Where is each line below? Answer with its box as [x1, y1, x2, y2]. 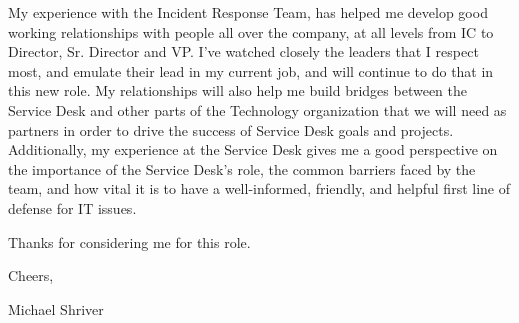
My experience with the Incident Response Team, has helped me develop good [8, 2, 488, 22]
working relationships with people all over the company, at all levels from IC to [8, 21, 494, 42]
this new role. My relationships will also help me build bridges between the [8, 80, 468, 101]
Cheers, [8, 265, 54, 286]
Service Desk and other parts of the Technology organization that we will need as [8, 99, 507, 120]
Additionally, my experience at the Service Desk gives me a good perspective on [8, 139, 498, 160]
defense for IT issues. [8, 197, 137, 218]
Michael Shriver [8, 298, 104, 319]
